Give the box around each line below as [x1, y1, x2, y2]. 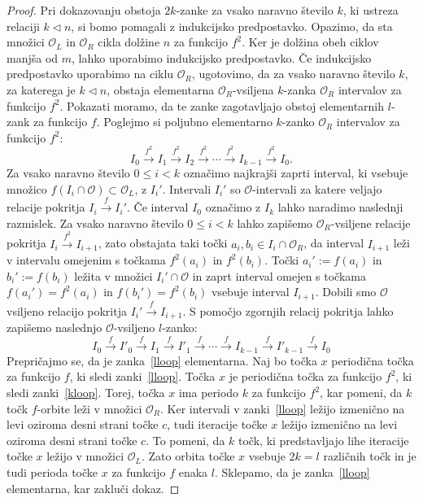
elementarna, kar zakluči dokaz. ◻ [7, 479, 180, 496]
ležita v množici [74, 267, 153, 284]
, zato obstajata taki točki [98, 234, 228, 251]
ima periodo [178, 384, 239, 401]
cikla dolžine [98, 33, 160, 50]
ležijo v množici [46, 447, 124, 465]
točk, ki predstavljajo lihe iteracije [238, 431, 409, 448]
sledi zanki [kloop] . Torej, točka [7, 384, 165, 401]
